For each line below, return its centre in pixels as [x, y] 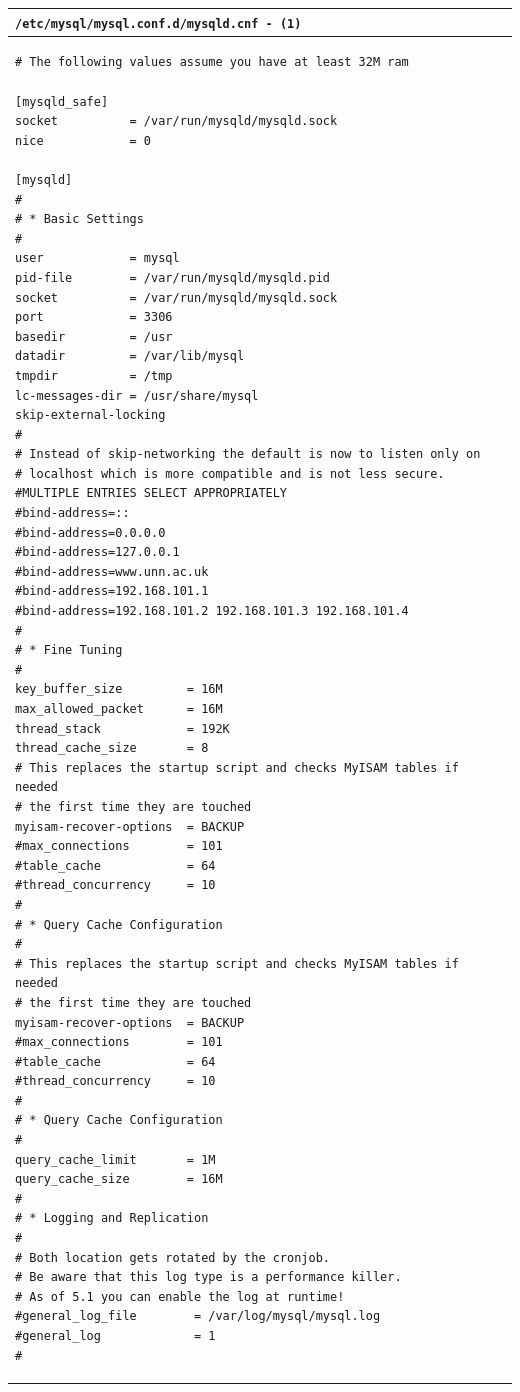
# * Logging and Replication [112, 1218]
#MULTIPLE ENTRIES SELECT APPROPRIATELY [151, 493]
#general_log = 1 [115, 1336]
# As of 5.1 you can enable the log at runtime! [180, 1296]
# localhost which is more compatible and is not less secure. [230, 473]
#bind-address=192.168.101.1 [112, 591]
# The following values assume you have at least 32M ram [212, 62]
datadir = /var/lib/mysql [130, 356]
